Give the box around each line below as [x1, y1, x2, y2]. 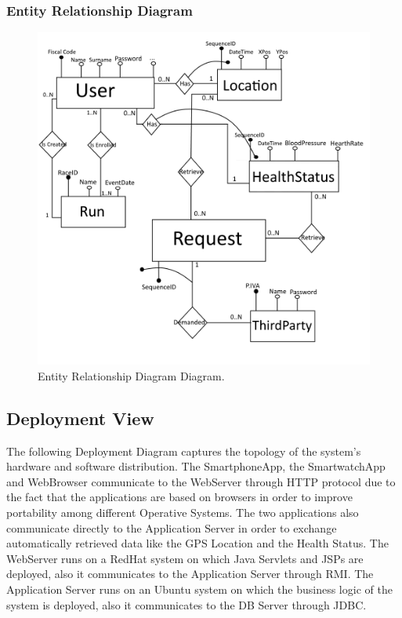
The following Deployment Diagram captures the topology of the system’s [6, 442, 361, 459]
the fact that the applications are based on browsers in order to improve [6, 489, 353, 505]
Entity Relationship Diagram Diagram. [38, 367, 225, 384]
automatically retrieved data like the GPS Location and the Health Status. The [6, 535, 389, 551]
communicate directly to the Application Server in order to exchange [6, 519, 337, 536]
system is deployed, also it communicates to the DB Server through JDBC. [6, 596, 367, 613]
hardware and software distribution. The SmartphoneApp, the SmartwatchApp [6, 458, 386, 474]
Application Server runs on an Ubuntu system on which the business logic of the [6, 580, 393, 597]
